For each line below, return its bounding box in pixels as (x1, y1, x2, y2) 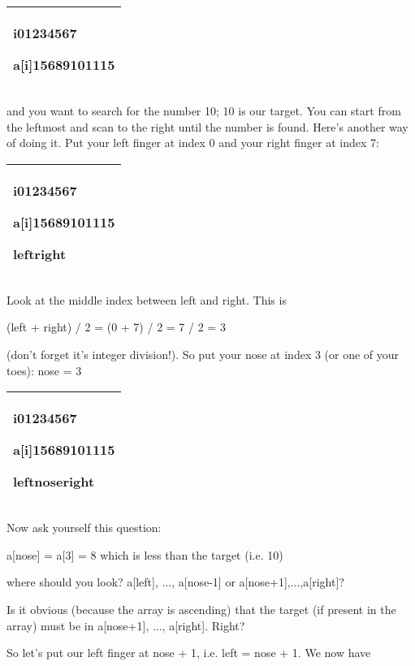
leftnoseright (13, 472, 95, 491)
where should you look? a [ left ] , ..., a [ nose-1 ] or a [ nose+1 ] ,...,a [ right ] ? (6, 573, 344, 590)
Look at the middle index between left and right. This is (6, 291, 287, 308)
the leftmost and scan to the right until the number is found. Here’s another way (6, 118, 409, 135)
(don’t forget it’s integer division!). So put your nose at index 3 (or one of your (6, 345, 400, 362)
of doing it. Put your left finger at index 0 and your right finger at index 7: (6, 134, 379, 151)
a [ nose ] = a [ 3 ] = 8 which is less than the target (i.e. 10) (6, 546, 283, 563)
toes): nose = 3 (6, 361, 82, 378)
